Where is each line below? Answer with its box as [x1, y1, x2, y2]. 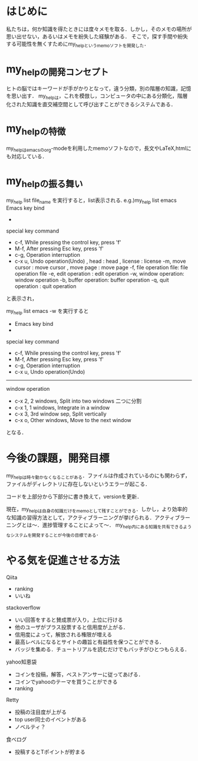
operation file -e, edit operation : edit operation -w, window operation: [14, 270, 184, 277]
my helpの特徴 [6, 122, 66, 137]
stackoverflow [6, 604, 41, 611]
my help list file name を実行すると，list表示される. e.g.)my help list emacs [6, 197, 177, 205]
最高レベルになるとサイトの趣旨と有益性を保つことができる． [14, 638, 165, 645]
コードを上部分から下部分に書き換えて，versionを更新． [6, 493, 143, 500]
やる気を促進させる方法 [6, 554, 120, 567]
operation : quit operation [14, 282, 77, 289]
